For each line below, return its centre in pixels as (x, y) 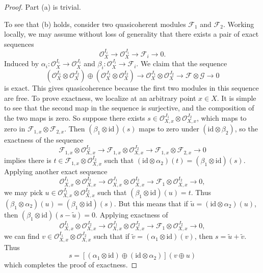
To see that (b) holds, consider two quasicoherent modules (95, 24)
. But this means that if (151, 203)
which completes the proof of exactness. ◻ (71, 265)
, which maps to (221, 117)
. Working (239, 24)
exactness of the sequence (44, 140)
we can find (22, 236)
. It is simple (236, 98)
